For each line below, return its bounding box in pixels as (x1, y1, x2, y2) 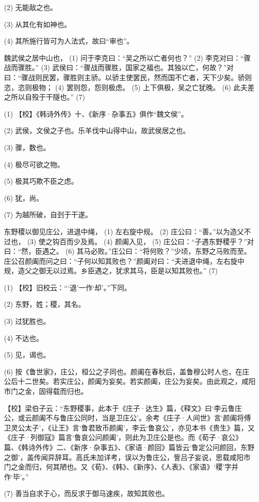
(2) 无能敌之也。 (4, 2, 57, 12)
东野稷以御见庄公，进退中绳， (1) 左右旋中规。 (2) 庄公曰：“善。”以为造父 (4, 226, 244, 236)
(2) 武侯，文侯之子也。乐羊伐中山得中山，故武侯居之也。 (4, 125, 190, 136)
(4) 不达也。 (4, 332, 43, 343)
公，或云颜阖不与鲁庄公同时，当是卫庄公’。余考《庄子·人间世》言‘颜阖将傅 (4, 412, 251, 423)
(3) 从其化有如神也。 (4, 19, 71, 29)
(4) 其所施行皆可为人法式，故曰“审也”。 (4, 36, 134, 46)
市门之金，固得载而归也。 (4, 386, 88, 396)
